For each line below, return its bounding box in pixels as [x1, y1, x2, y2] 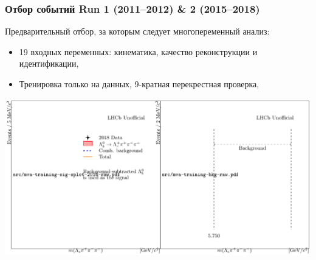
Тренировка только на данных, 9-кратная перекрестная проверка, [19, 78, 259, 90]
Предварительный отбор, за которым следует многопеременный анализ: [5, 25, 270, 38]
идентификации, [19, 57, 79, 70]
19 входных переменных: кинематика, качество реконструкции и [19, 45, 258, 58]
